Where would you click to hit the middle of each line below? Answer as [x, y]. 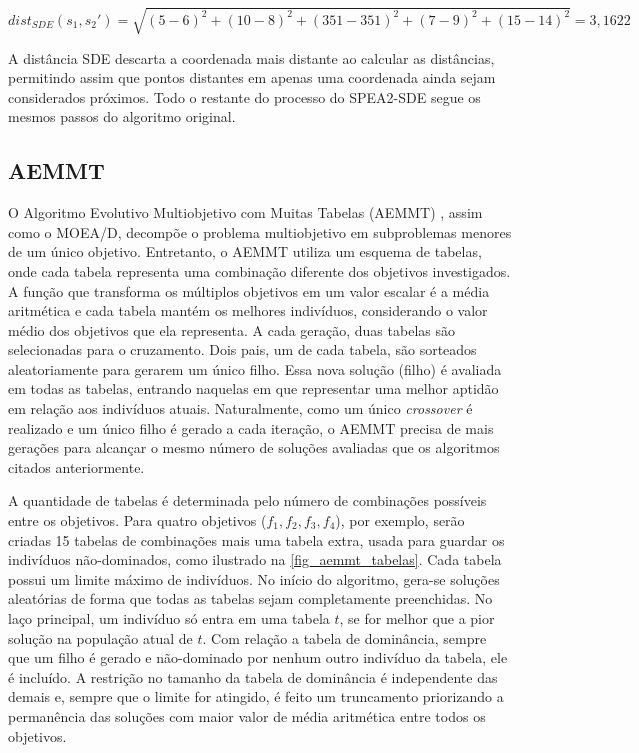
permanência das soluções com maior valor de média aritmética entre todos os [247, 715]
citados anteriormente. [76, 466]
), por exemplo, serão [400, 520]
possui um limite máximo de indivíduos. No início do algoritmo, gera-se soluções [254, 578]
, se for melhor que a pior [417, 618]
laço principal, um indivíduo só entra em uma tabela [169, 618]
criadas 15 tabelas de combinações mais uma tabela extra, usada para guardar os [256, 539]
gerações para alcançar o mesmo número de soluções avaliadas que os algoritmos [254, 447]
